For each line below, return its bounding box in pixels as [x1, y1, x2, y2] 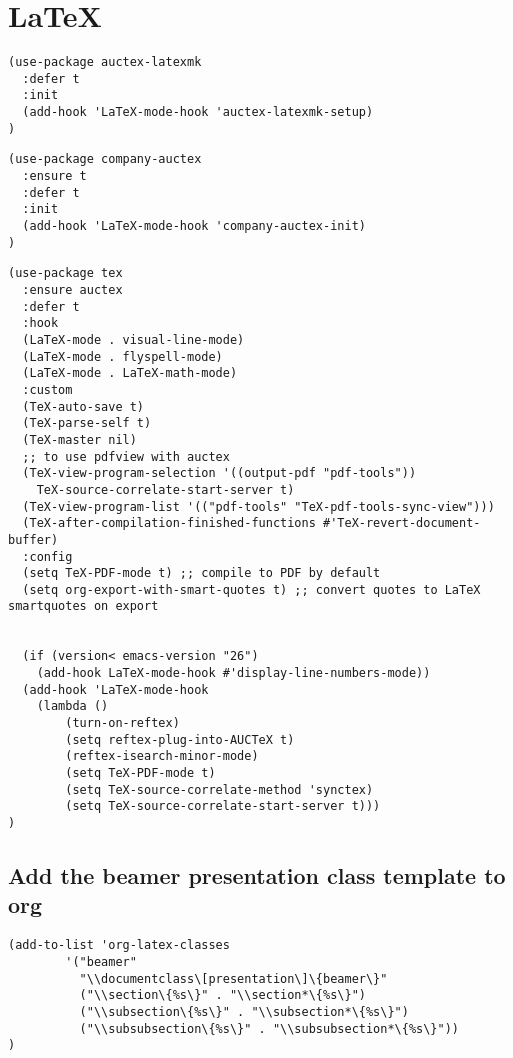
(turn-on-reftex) [65, 716, 180, 731]
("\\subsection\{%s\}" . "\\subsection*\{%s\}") [79, 1004, 409, 1019]
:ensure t [22, 169, 87, 184]
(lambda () [36, 699, 109, 714]
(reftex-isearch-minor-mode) [65, 749, 259, 764]
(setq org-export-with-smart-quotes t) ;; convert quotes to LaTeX [22, 582, 481, 597]
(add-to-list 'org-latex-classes [8, 938, 230, 953]
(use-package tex [8, 266, 123, 281]
